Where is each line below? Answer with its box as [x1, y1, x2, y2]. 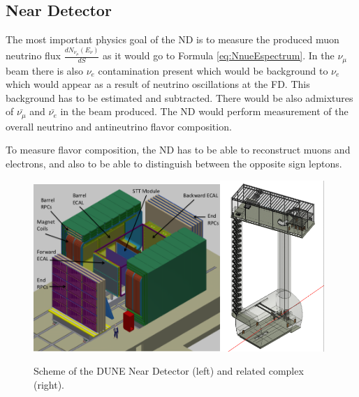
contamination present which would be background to [98, 63, 328, 77]
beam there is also [6, 63, 84, 77]
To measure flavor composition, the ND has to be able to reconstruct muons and [6, 142, 351, 157]
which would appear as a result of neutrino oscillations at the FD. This [6, 77, 310, 91]
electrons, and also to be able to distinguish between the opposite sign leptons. [6, 156, 342, 171]
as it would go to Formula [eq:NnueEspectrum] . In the [103, 48, 335, 63]
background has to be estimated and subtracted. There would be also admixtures [6, 90, 353, 105]
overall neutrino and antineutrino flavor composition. [6, 119, 232, 133]
